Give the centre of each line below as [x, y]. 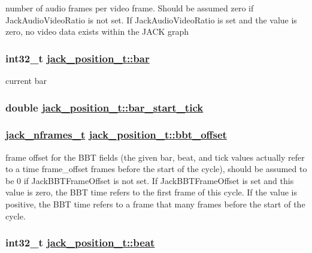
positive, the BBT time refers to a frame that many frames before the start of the [155, 204]
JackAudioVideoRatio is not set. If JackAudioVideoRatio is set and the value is [151, 19]
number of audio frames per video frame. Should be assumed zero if [130, 8]
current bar [26, 80]
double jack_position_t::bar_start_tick [104, 107]
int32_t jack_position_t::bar [78, 58]
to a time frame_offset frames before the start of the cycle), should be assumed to [156, 169]
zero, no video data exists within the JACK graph [97, 31]
